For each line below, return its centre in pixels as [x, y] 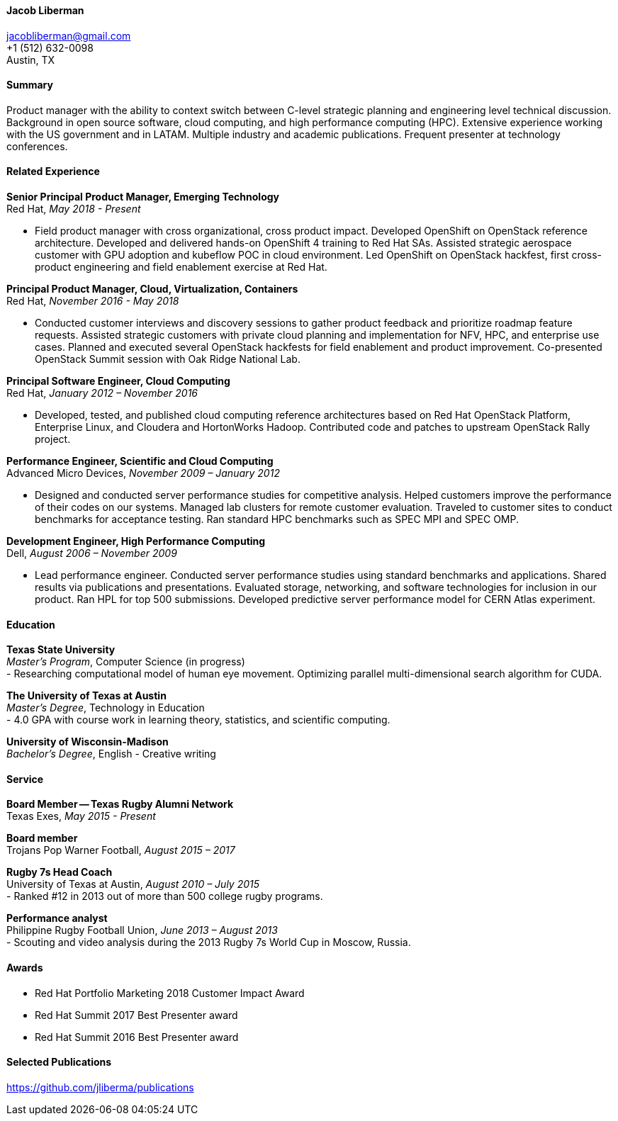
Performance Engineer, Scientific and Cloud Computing [140, 461]
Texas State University [61, 650]
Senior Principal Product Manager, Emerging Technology [143, 197]
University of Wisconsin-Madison [88, 742]
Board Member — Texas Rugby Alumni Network [120, 804]
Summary [30, 85]
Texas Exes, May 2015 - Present [81, 816]
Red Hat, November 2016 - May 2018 [93, 301]
